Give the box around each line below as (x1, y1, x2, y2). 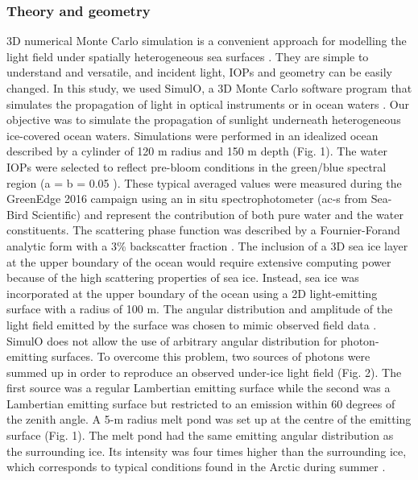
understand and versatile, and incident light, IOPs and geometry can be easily (6, 64, 392, 81)
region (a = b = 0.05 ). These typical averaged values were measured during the (6, 174, 402, 191)
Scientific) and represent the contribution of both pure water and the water (31, 205, 404, 222)
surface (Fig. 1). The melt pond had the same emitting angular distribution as (6, 427, 394, 444)
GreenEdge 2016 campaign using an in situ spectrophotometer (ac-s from (6, 190, 367, 207)
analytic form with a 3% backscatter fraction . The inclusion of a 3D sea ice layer (6, 237, 408, 254)
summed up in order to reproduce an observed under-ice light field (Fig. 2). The (6, 363, 402, 380)
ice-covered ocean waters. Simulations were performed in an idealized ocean (6, 126, 379, 143)
